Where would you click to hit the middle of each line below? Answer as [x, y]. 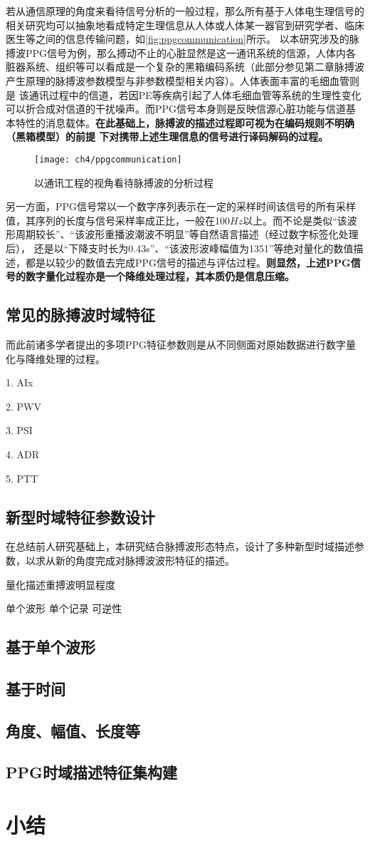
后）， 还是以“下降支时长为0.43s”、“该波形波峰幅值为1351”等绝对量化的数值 [180, 248]
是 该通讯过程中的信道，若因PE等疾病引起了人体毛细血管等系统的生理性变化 [184, 94]
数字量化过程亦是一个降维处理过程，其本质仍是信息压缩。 [160, 276]
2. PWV [23, 406]
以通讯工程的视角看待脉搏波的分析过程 [124, 182]
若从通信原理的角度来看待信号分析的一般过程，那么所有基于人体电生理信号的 [185, 11]
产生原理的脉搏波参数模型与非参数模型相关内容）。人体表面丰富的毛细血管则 [183, 80]
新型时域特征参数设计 [80, 516]
